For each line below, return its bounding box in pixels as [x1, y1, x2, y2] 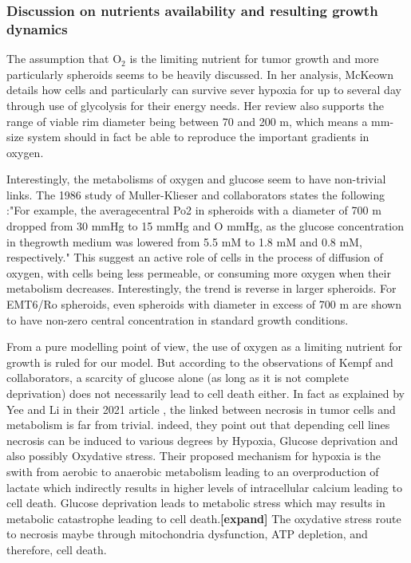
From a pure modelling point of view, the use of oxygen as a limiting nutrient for [6, 338, 402, 355]
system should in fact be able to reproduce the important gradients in [27, 128, 370, 145]
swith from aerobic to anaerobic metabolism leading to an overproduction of [6, 463, 379, 479]
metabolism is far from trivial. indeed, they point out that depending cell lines [6, 416, 390, 433]
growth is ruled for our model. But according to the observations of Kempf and [6, 353, 393, 370]
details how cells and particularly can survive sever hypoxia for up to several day [6, 81, 401, 98]
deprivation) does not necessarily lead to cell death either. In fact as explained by [6, 385, 405, 402]
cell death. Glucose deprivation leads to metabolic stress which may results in [6, 494, 385, 511]
